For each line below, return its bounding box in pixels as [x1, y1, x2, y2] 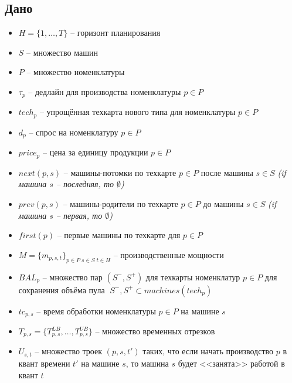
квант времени [18, 357, 70, 369]
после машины [201, 166, 253, 178]
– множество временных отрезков [95, 325, 215, 337]
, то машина [125, 357, 169, 369]
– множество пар [42, 270, 103, 283]
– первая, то [56, 209, 103, 221]
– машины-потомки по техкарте [63, 166, 176, 178]
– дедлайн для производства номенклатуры [28, 85, 181, 97]
